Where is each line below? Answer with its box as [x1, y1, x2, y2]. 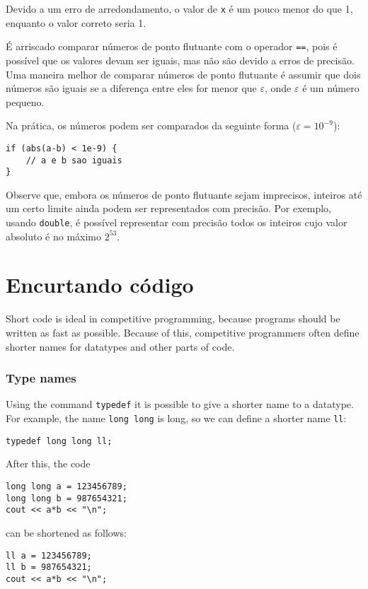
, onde [265, 81, 292, 95]
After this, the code [6, 456, 91, 471]
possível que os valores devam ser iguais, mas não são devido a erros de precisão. [6, 52, 355, 67]
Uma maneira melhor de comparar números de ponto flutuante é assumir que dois [6, 66, 361, 81]
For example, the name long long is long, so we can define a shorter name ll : [6, 411, 347, 426]
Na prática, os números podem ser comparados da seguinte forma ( [6, 118, 297, 133]
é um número [302, 81, 360, 95]
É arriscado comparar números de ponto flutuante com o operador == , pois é [6, 39, 338, 54]
